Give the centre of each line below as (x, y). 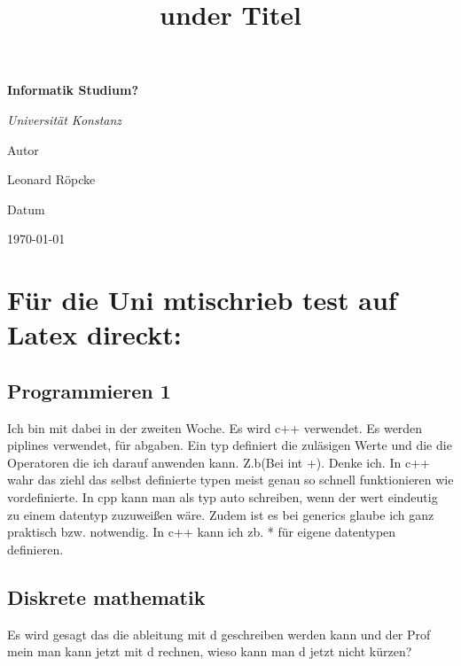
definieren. (35, 549)
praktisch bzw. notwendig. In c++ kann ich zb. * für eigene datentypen (202, 532)
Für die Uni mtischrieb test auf (202, 300)
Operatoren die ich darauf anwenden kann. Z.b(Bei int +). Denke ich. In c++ (219, 462)
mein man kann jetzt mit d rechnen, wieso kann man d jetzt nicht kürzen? (210, 651)
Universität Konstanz (65, 119)
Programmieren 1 (89, 390)
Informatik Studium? (73, 90)
